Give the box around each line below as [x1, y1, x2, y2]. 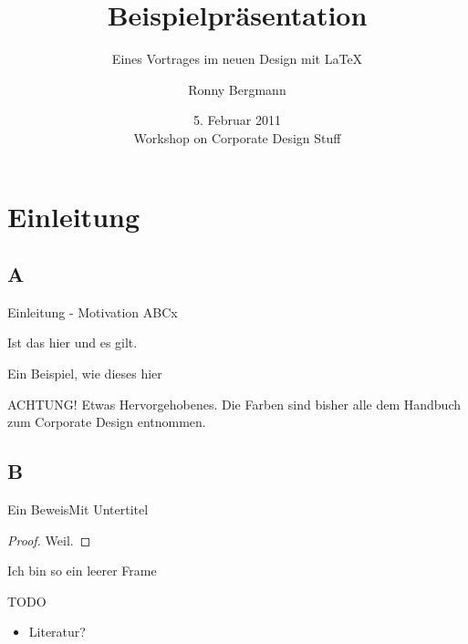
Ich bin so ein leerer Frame [7, 561, 157, 580]
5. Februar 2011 [193, 110, 281, 130]
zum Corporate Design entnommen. [7, 412, 206, 431]
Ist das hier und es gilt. [7, 333, 138, 352]
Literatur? [28, 622, 86, 641]
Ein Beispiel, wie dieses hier [7, 364, 162, 383]
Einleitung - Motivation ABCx [7, 302, 178, 321]
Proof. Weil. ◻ [7, 530, 91, 549]
